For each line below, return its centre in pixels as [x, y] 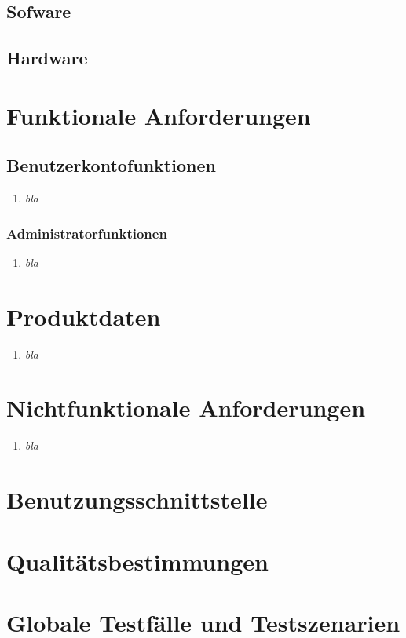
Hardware [47, 58]
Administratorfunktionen [87, 233]
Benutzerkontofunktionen [111, 165]
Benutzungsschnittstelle [137, 499]
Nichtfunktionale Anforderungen [186, 408]
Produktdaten [84, 316]
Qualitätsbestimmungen [137, 561]
